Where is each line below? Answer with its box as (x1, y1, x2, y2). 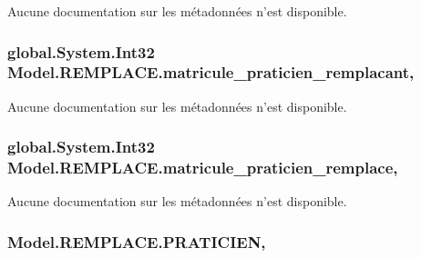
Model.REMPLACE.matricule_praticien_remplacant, (7, 61, 415, 84)
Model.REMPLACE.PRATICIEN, (7, 230, 266, 253)
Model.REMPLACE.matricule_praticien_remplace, (7, 156, 398, 179)
